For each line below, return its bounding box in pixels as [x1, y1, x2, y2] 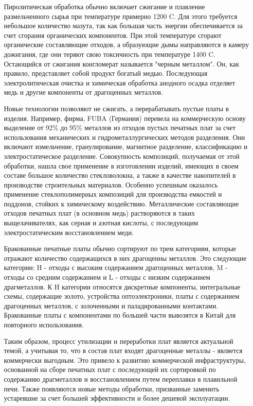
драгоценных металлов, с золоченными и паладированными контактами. [4, 300, 218, 310]
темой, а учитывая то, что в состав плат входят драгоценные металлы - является [4, 345, 243, 355]
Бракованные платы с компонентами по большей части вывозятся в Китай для [4, 310, 236, 320]
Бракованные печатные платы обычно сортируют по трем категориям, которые [4, 243, 236, 254]
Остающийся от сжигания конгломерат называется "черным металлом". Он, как [4, 58, 239, 68]
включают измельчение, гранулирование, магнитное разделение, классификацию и [4, 141, 248, 152]
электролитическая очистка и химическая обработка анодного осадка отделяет [4, 77, 235, 87]
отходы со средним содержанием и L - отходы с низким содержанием [4, 272, 211, 282]
